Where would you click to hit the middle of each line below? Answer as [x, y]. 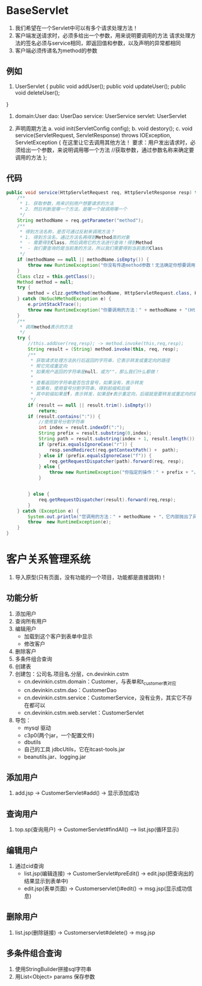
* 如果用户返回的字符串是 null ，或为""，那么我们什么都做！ [95, 372]
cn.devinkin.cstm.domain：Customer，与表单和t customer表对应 [100, 682]
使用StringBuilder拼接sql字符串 [53, 969]
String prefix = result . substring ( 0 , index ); [95, 433]
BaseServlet [38, 11]
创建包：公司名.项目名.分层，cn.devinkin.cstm [72, 674]
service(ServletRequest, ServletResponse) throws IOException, [93, 135]
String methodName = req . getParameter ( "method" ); [81, 220]
